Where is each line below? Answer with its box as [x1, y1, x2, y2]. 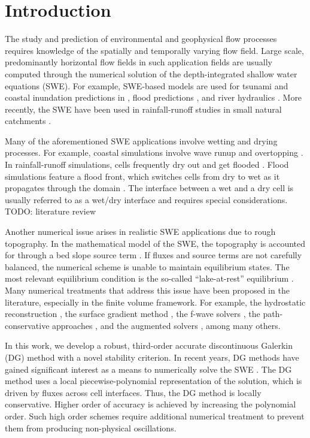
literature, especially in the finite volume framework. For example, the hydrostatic [5, 295, 306, 308]
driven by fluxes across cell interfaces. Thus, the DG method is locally [5, 386, 262, 398]
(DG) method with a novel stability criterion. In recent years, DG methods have [5, 351, 299, 363]
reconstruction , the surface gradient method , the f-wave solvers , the [5, 307, 260, 320]
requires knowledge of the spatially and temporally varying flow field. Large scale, [5, 44, 304, 56]
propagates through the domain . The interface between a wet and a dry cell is [5, 182, 294, 194]
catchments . [5, 114, 51, 127]
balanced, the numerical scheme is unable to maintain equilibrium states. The [5, 260, 290, 273]
